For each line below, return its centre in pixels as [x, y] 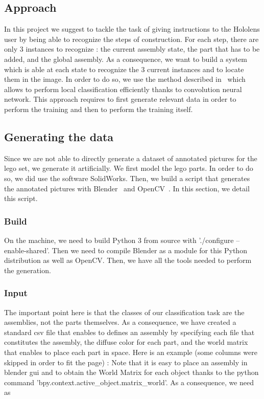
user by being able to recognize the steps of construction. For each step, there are [131, 39]
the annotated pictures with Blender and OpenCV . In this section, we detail [127, 188]
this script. [21, 198]
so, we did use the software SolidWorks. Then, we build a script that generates [127, 178]
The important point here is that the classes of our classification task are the [124, 312]
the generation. [28, 270]
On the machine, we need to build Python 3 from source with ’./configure [119, 240]
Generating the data [59, 136]
